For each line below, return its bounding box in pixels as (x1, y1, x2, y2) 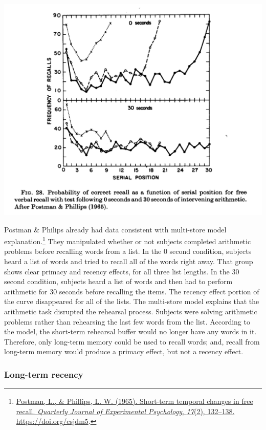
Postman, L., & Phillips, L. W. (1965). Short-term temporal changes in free (16, 396, 253, 406)
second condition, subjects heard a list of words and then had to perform (4, 276, 233, 287)
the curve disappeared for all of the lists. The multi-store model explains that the (4, 296, 259, 307)
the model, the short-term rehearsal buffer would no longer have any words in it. (4, 326, 257, 337)
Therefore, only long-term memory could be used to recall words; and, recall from (4, 336, 260, 347)
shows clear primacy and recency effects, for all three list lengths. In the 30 (4, 266, 239, 276)
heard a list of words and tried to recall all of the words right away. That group (4, 255, 253, 266)
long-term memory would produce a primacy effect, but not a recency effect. (4, 346, 243, 357)
